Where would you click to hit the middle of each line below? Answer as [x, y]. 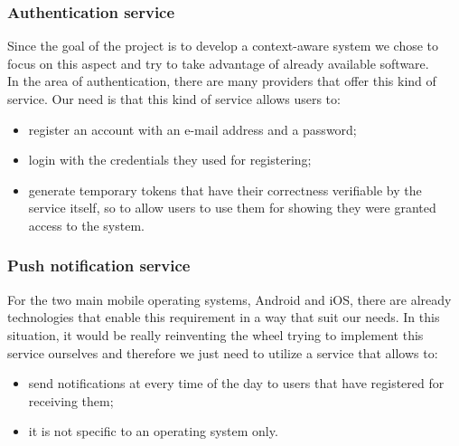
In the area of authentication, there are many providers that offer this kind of [222, 81]
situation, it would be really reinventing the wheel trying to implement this [215, 334]
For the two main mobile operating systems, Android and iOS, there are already [229, 299]
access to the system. [86, 225]
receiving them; [71, 400]
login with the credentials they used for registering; [170, 160]
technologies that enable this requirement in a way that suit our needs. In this [224, 317]
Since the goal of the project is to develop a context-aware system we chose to [223, 46]
